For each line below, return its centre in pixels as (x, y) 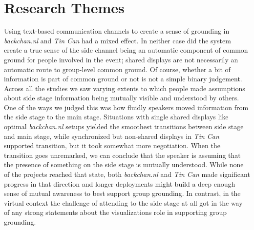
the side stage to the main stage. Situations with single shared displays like (116, 117)
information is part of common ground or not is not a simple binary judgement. (123, 79)
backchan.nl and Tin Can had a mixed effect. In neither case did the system (117, 40)
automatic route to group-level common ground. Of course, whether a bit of (117, 69)
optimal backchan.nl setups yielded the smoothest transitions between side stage (124, 126)
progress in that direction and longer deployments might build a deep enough (120, 183)
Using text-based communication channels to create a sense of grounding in (117, 31)
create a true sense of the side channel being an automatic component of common (126, 50)
